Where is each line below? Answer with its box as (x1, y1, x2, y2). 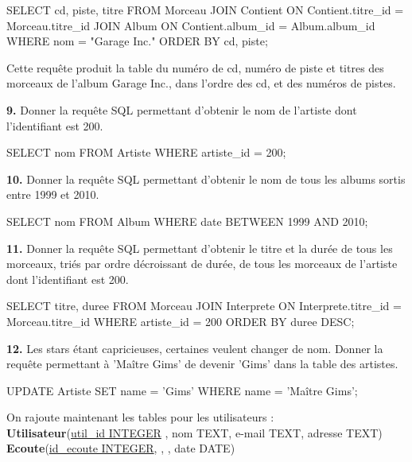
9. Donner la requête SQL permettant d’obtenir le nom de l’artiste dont (6, 101, 357, 118)
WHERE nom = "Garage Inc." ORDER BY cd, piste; (6, 33, 268, 49)
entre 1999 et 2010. (6, 186, 99, 203)
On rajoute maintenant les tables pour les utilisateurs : (6, 409, 274, 425)
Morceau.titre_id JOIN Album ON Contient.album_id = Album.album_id (6, 17, 375, 33)
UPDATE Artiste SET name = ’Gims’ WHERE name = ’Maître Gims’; (6, 382, 358, 398)
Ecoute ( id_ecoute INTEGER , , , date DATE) (6, 440, 235, 456)
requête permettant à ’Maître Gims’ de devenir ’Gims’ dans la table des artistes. (6, 355, 398, 372)
